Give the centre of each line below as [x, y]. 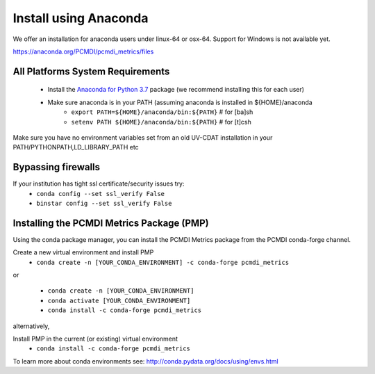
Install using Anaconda [81, 18]
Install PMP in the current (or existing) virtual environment [95, 339]
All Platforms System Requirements [91, 71]
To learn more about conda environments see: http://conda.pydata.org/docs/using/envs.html [145, 361]
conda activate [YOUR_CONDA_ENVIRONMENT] [119, 300]
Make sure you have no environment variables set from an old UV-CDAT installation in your [143, 137]
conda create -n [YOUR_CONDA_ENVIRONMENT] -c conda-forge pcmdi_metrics [163, 262]
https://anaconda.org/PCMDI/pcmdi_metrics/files [83, 51]
